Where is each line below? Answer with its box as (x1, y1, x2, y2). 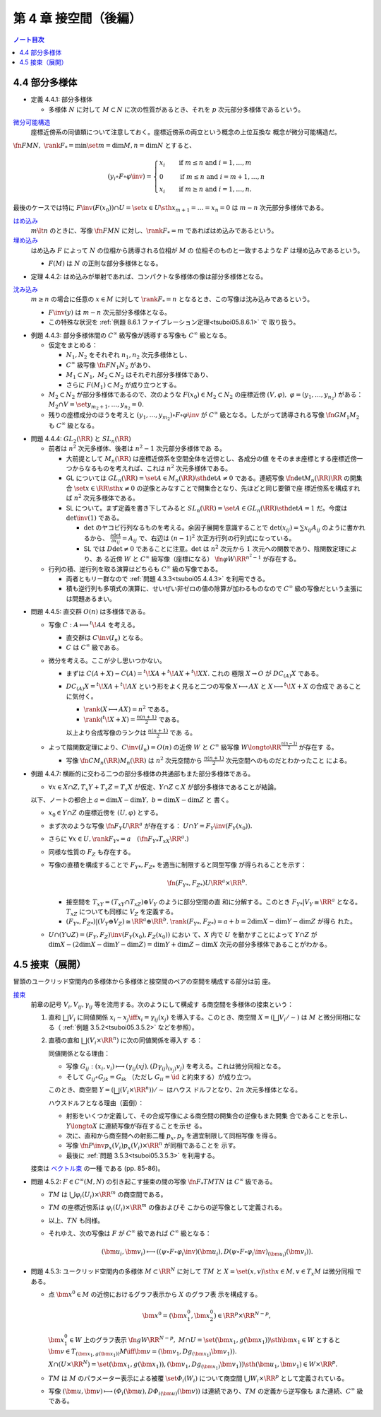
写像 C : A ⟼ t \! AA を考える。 (48, 619, 139, 629)
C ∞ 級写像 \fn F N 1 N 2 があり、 (66, 360, 155, 371)
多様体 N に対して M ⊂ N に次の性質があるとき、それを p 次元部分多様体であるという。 (48, 105, 305, 113)
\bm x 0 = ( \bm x (142, 1310, 188, 1320)
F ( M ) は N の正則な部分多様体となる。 (48, 259, 162, 268)
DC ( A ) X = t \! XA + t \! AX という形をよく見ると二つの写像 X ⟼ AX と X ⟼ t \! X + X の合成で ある (66, 681, 349, 692)
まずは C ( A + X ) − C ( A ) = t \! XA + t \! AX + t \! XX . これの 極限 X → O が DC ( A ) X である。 (66, 668, 322, 679)
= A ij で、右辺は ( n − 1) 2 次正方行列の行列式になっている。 (121, 532, 296, 544)
